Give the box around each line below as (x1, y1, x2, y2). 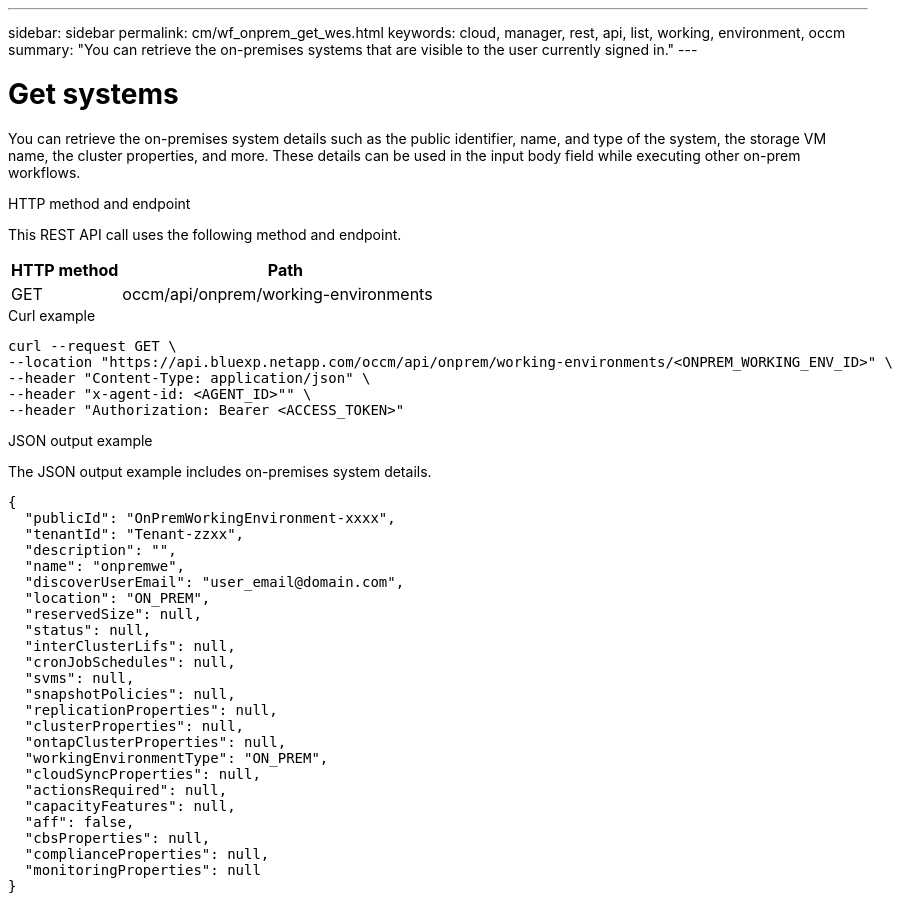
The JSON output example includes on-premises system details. (8, 462, 432, 480)
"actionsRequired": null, (24, 781, 228, 798)
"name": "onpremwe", (24, 557, 186, 574)
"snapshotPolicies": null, (24, 685, 236, 702)
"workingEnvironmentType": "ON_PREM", (24, 749, 329, 766)
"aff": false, (24, 813, 135, 830)
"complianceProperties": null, (24, 845, 270, 862)
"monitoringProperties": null (24, 861, 261, 878)
